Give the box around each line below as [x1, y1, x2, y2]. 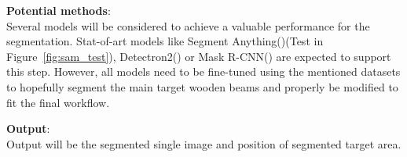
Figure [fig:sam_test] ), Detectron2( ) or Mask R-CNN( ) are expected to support [6, 48, 391, 64]
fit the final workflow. [6, 94, 110, 110]
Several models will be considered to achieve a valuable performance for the [6, 17, 370, 34]
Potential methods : [6, 2, 111, 18]
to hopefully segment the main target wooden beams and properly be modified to [6, 78, 398, 95]
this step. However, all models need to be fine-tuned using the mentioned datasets [6, 63, 401, 80]
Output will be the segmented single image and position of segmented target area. [6, 135, 401, 152]
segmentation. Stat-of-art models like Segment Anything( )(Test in [6, 33, 324, 49]
